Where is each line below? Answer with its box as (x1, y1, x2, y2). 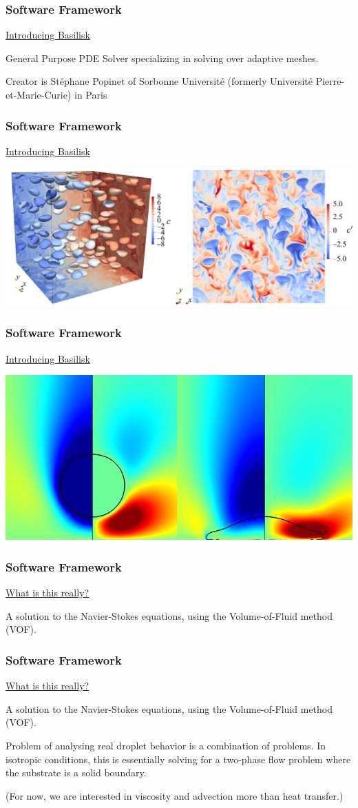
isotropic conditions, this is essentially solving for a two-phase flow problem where (6, 751, 351, 766)
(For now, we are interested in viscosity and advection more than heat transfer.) (6, 788, 344, 802)
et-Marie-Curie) (6, 88, 72, 101)
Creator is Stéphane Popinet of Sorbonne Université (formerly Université (6, 74, 313, 88)
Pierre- (315, 74, 345, 88)
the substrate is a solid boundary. (6, 765, 147, 780)
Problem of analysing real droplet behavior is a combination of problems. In (6, 738, 326, 752)
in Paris (74, 88, 107, 101)
